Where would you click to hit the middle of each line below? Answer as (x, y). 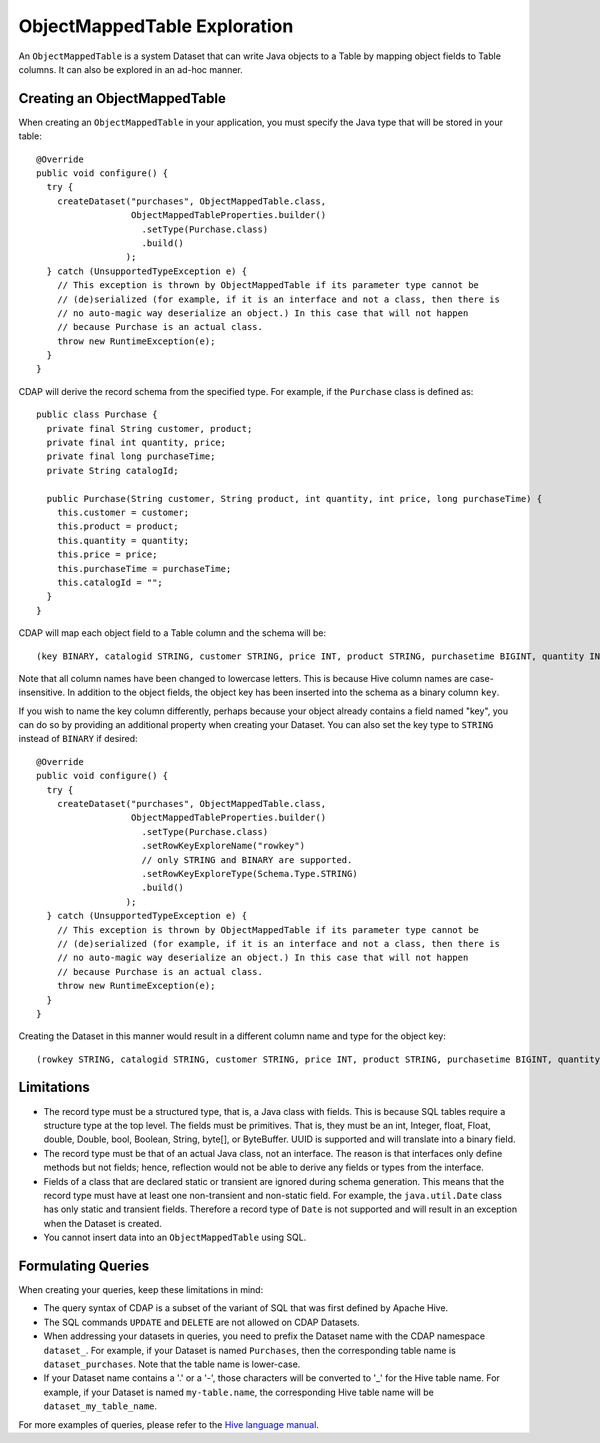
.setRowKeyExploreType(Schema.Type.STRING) (250, 873)
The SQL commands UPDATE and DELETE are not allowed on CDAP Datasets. (201, 1322)
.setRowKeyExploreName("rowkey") (223, 846)
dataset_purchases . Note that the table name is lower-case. (172, 1364)
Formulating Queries (84, 1265)
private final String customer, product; (149, 428)
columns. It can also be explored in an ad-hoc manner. (131, 69)
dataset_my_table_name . (100, 1406)
